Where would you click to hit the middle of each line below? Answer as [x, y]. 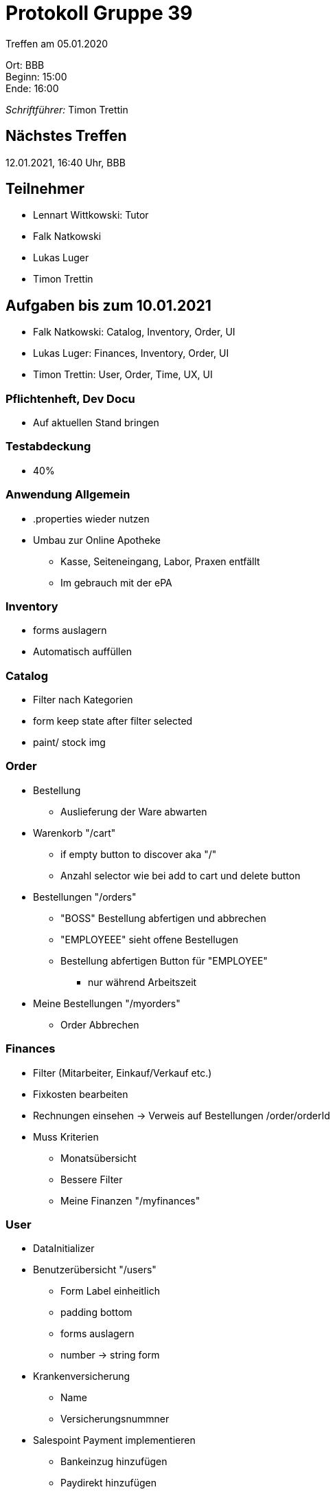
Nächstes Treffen [66, 136]
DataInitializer [64, 1249]
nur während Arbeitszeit [142, 982]
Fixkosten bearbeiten [81, 1094]
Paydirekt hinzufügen [108, 1483]
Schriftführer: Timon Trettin [67, 109]
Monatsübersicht [99, 1158]
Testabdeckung [48, 447]
